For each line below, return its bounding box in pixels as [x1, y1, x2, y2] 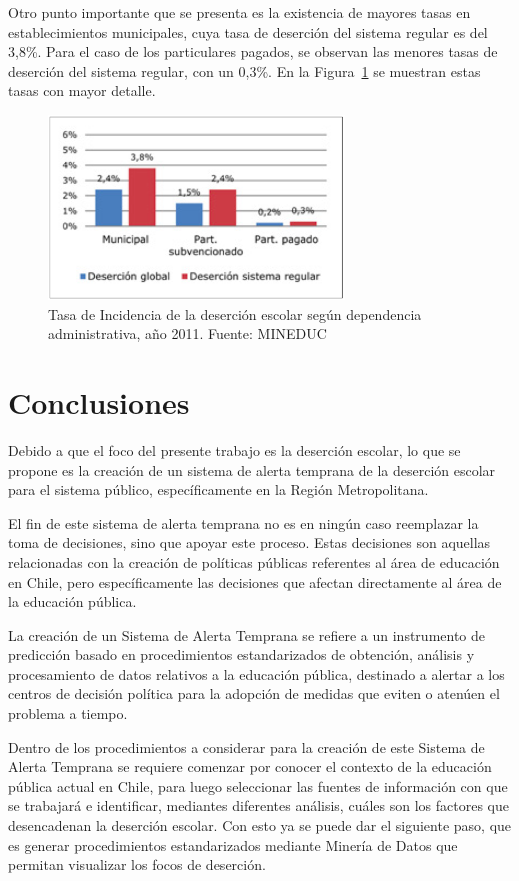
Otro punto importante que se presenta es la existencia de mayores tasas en [8, 2, 471, 22]
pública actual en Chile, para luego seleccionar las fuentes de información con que [8, 775, 508, 796]
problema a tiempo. [8, 703, 128, 724]
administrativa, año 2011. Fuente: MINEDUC [48, 323, 327, 344]
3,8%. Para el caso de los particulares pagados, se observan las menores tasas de [8, 41, 498, 62]
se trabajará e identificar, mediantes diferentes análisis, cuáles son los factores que [8, 795, 509, 816]
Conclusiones [8, 382, 190, 423]
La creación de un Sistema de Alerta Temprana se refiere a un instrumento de [8, 624, 486, 645]
